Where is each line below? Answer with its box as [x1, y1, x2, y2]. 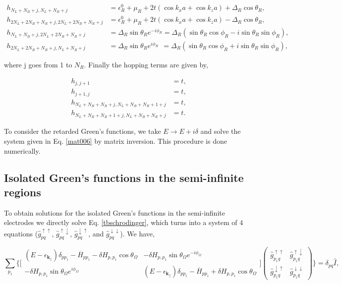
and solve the [200, 126, 241, 136]
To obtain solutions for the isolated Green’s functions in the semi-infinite [4, 207, 225, 218]
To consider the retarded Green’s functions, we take [4, 126, 161, 136]
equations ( [4, 228, 38, 238]
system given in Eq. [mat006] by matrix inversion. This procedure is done [4, 135, 227, 146]
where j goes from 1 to [4, 59, 72, 69]
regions [4, 184, 41, 199]
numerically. [4, 145, 41, 156]
